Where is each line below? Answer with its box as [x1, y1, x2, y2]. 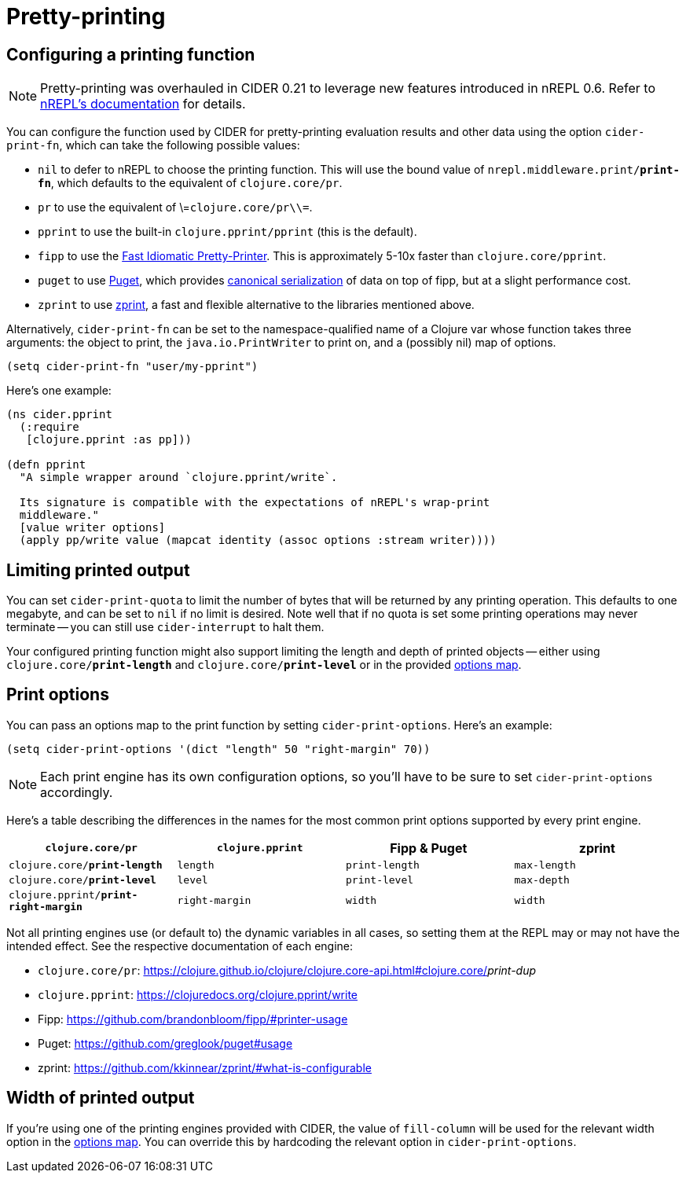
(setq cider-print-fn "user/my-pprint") [6, 360, 259, 373]
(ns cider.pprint [6, 408, 112, 421]
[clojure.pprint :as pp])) [26, 433, 193, 446]
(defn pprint [6, 458, 86, 472]
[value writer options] [19, 521, 166, 534]
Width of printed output [6, 1088, 195, 1108]
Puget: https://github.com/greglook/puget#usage [38, 1036, 293, 1050]
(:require [19, 421, 79, 434]
